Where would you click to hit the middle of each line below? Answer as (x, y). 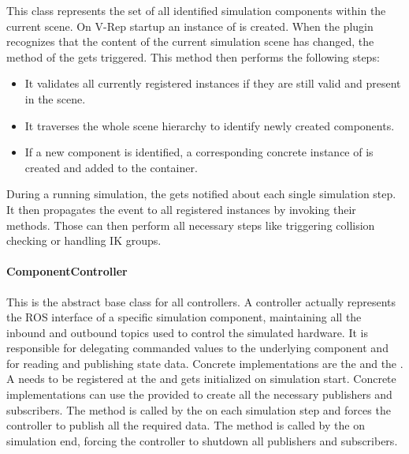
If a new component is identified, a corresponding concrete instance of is (199, 152)
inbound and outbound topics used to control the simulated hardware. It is (187, 332)
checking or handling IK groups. (84, 240)
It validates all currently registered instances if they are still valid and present (213, 83)
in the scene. (55, 98)
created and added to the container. (111, 167)
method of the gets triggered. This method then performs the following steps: (193, 56)
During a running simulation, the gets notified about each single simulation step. (201, 194)
